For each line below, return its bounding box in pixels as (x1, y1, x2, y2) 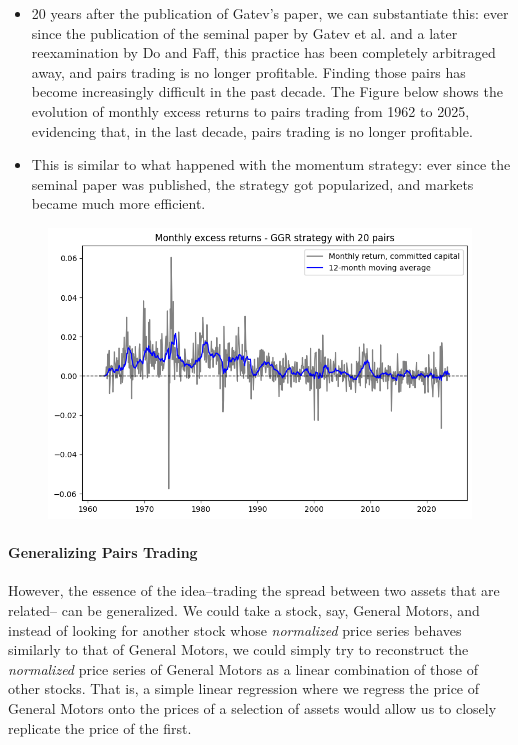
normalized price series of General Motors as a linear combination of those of (8, 658, 478, 679)
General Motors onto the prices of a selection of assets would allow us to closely (8, 698, 497, 718)
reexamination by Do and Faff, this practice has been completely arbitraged (31, 42, 496, 63)
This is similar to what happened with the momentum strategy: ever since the (31, 154, 511, 175)
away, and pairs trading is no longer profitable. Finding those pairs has (31, 61, 466, 82)
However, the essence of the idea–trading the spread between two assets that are (8, 580, 500, 601)
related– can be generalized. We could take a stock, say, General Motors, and (8, 600, 480, 621)
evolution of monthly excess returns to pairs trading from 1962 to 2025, (31, 100, 470, 121)
